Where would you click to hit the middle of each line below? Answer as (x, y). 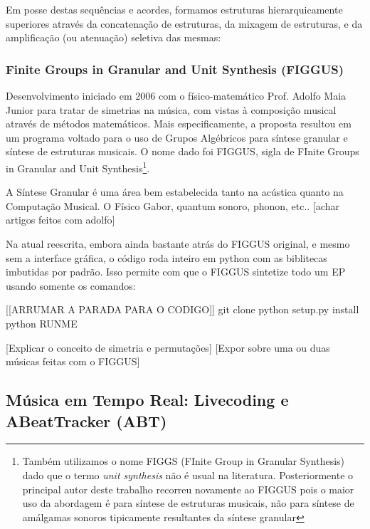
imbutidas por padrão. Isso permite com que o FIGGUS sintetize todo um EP (176, 272)
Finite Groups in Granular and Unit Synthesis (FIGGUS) (175, 69)
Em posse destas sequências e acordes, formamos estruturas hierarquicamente (174, 9)
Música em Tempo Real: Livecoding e (147, 400)
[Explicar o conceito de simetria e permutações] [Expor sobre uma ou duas (168, 347)
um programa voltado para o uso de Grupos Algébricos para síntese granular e (177, 137)
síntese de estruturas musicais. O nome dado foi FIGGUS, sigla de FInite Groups (183, 151)
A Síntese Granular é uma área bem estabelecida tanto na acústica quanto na (175, 192)
